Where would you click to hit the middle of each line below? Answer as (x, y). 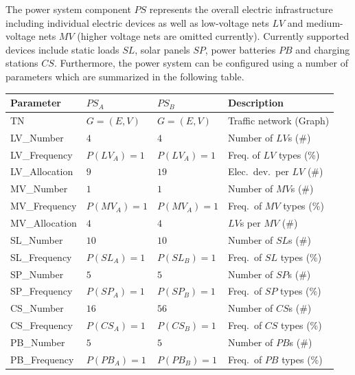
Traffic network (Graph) (278, 120)
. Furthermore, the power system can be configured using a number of (201, 63)
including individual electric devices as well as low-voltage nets (137, 22)
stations (22, 63)
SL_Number (37, 239)
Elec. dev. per (258, 171)
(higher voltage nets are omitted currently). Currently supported (213, 36)
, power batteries (240, 49)
